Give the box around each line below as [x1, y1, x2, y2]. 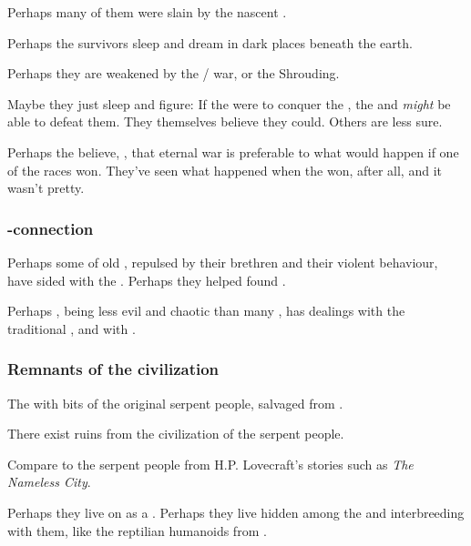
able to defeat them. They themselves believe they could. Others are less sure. [7, 112, 443, 131]
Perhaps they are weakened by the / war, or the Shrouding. [7, 64, 340, 83]
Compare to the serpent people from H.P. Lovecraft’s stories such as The [7, 454, 414, 473]
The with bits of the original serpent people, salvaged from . [7, 393, 343, 412]
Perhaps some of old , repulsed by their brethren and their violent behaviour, [7, 252, 438, 271]
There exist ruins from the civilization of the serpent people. [7, 424, 344, 443]
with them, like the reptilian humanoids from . [7, 521, 267, 540]
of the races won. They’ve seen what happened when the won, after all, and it [7, 160, 442, 179]
